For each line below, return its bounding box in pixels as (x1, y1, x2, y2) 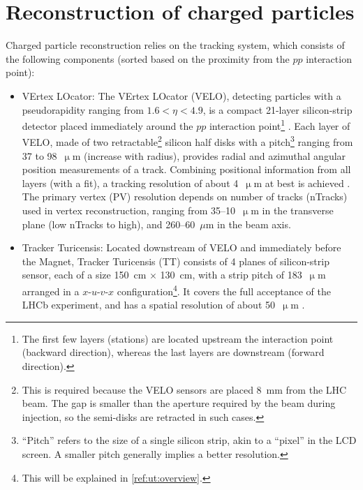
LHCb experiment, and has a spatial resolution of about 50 (22, 297, 275, 312)
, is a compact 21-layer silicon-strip (202, 102, 353, 117)
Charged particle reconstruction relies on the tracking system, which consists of (6, 38, 345, 52)
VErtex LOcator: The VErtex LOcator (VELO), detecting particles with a (22, 88, 341, 103)
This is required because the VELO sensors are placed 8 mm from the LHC (22, 382, 347, 396)
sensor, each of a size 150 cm (22, 267, 147, 282)
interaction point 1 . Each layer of (209, 117, 350, 133)
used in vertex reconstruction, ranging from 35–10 (22, 202, 236, 217)
